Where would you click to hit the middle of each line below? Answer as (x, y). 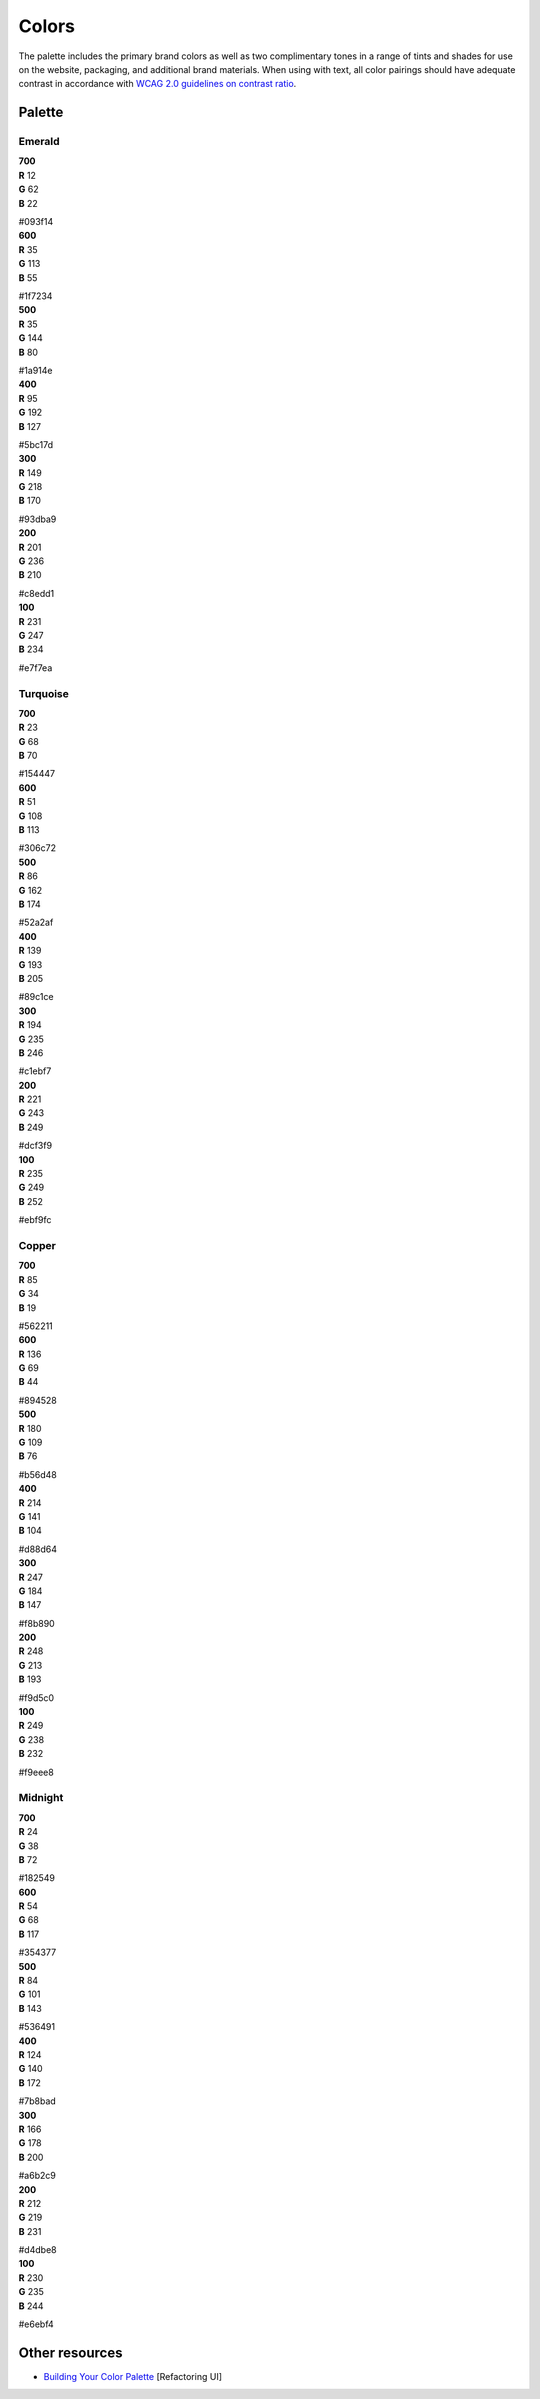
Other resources (70, 2352)
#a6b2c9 (37, 2176)
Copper (37, 1245)
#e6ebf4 (36, 2324)
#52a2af (36, 922)
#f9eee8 (36, 1772)
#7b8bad (37, 2101)
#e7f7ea (35, 667)
